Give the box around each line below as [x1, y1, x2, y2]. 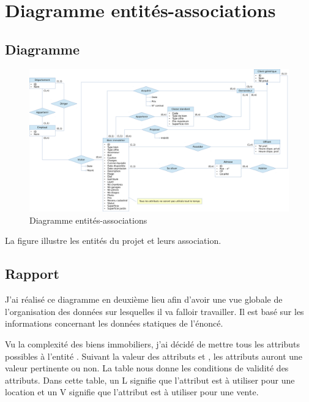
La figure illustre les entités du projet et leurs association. [5, 234, 222, 247]
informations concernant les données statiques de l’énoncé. [5, 317, 223, 330]
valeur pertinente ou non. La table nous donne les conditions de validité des [5, 362, 289, 374]
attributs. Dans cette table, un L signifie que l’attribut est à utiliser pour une [5, 373, 295, 386]
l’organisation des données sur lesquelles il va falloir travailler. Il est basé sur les [5, 305, 304, 317]
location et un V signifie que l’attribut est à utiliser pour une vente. [5, 385, 259, 398]
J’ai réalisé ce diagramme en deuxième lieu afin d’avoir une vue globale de [5, 293, 283, 306]
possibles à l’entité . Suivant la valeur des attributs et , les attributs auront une [5, 349, 303, 362]
